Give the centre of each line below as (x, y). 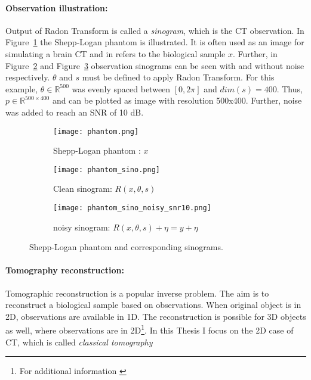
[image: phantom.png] (96, 131)
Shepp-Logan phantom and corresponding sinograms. (126, 247)
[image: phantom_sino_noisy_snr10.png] (132, 208)
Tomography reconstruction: (65, 270)
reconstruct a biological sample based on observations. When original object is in (153, 305)
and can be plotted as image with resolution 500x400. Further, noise (177, 100)
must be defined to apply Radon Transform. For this (178, 77)
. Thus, (290, 88)
